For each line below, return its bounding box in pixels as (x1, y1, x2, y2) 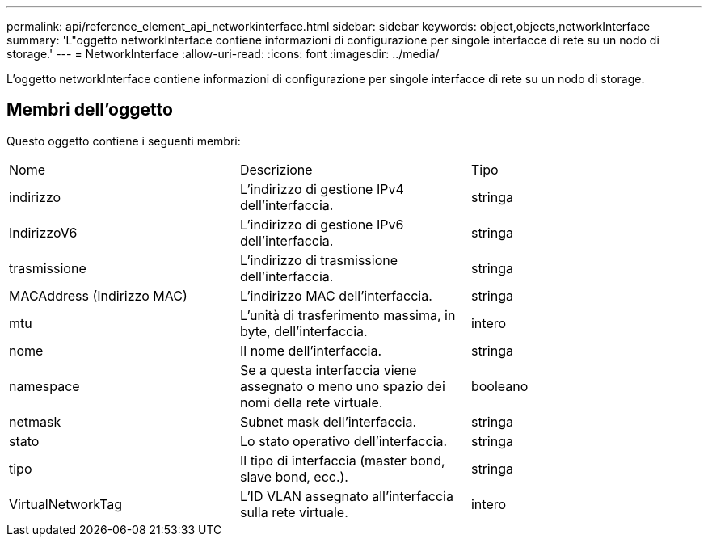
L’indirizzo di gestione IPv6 (239, 216, 404, 233)
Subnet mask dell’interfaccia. (239, 413, 417, 430)
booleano (470, 377, 529, 394)
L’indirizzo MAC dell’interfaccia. (239, 287, 432, 304)
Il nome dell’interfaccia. (239, 342, 382, 359)
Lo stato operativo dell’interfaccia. (239, 432, 448, 449)
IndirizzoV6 (9, 224, 78, 241)
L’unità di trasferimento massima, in (239, 306, 456, 323)
